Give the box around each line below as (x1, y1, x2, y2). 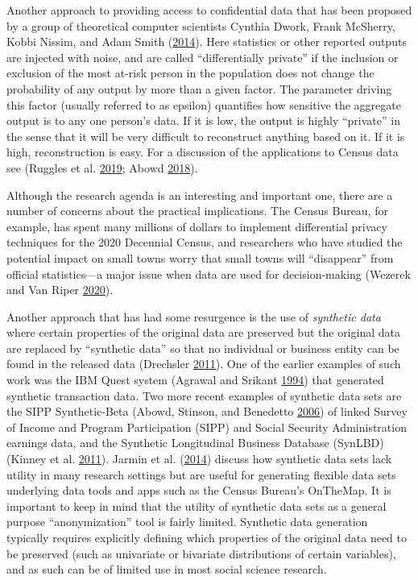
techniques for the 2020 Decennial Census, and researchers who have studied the (6, 234, 403, 251)
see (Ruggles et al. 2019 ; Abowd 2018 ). (6, 159, 198, 176)
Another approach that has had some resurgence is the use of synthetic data (6, 308, 381, 325)
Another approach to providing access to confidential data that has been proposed (6, 2, 412, 18)
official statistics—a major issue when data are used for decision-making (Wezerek (6, 265, 411, 282)
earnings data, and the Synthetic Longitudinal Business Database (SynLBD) (6, 434, 384, 451)
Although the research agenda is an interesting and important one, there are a (6, 186, 393, 203)
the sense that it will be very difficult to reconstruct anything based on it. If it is (6, 127, 405, 144)
